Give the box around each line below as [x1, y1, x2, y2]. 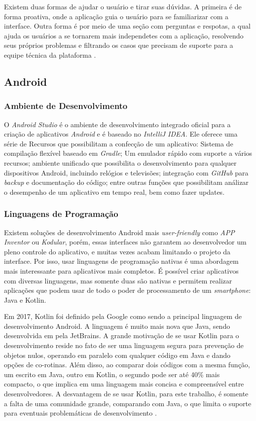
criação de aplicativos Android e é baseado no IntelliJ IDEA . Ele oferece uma [4, 129, 238, 139]
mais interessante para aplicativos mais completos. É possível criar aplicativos [4, 265, 239, 276]
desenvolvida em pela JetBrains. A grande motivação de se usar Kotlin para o [4, 330, 239, 341]
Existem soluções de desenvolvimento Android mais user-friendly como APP [4, 227, 235, 237]
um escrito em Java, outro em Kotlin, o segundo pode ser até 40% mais [4, 369, 220, 379]
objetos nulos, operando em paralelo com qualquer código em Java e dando [4, 350, 230, 360]
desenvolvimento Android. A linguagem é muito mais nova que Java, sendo [4, 320, 230, 331]
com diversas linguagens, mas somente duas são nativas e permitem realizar [4, 275, 232, 285]
